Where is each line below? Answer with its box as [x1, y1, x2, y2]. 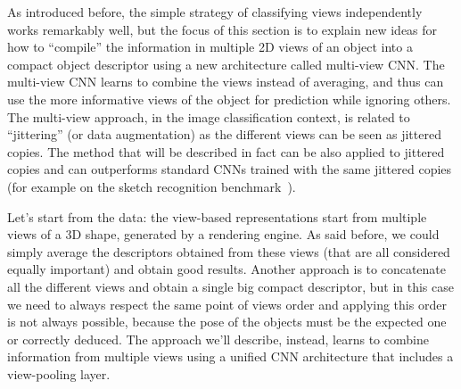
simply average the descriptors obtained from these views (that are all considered [7, 242, 450, 261]
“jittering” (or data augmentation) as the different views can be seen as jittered [7, 125, 441, 144]
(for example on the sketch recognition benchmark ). [7, 177, 296, 195]
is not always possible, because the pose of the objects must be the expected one [7, 312, 447, 331]
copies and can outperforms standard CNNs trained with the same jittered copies [7, 160, 452, 178]
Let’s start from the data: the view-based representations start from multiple [7, 207, 427, 226]
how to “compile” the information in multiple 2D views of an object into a [7, 37, 413, 56]
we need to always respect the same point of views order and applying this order [7, 294, 447, 313]
